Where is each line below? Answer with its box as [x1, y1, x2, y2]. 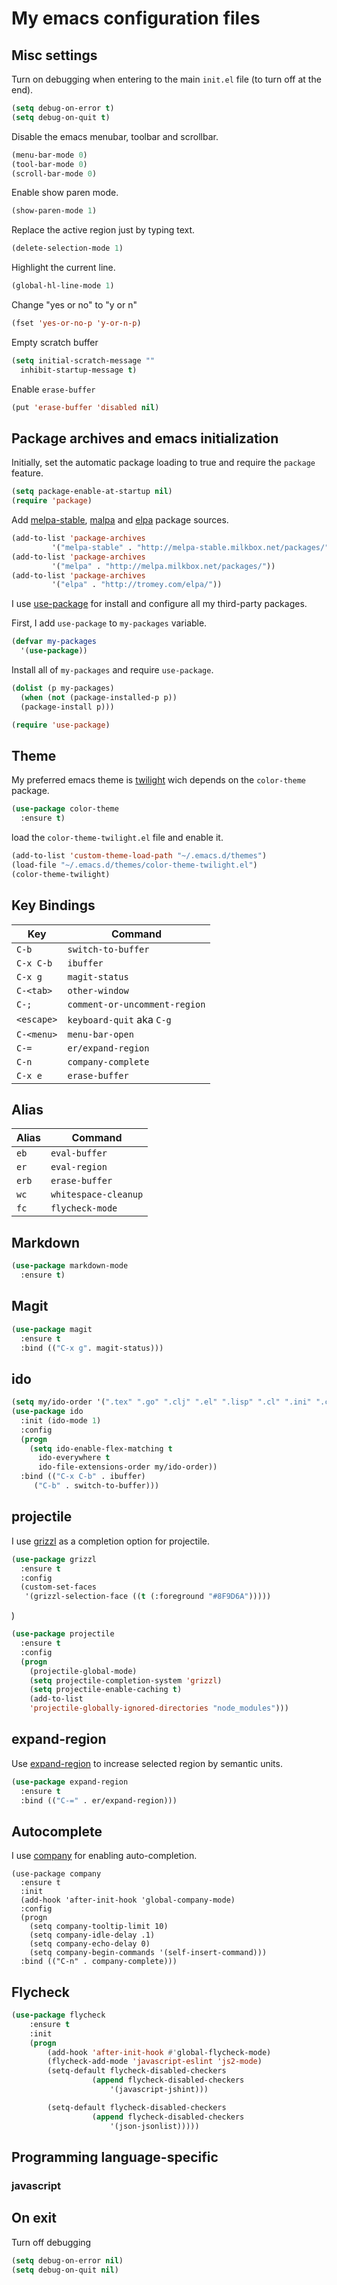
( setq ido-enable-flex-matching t [29, 1443, 173, 1454]
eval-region [50, 1162, 108, 1173]
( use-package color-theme [11, 804, 119, 814]
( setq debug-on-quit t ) [11, 112, 111, 122]
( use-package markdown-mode [11, 1261, 129, 1271]
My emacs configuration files [11, 7, 261, 30]
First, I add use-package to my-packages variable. [11, 617, 208, 629]
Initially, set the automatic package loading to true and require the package [11, 457, 316, 469]
